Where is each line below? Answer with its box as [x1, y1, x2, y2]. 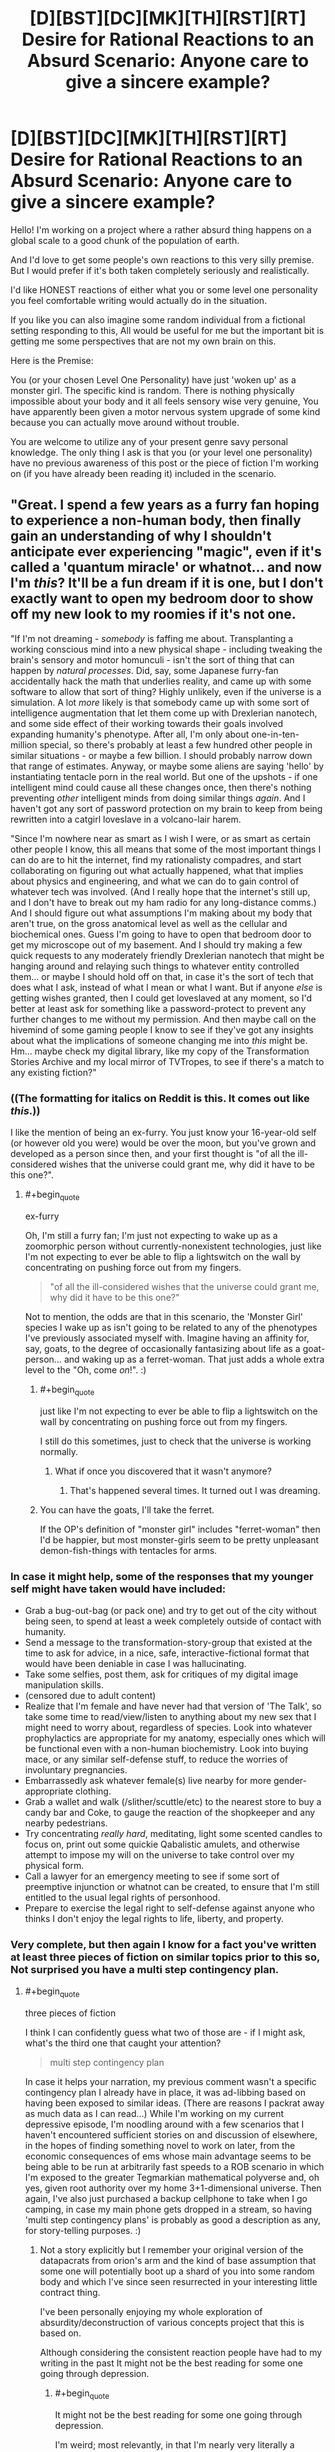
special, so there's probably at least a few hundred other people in [39, 738, 313, 751]
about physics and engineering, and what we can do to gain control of [10, 875, 300, 887]
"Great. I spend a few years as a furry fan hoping [10, 497, 320, 514]
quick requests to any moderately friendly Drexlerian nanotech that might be [10, 949, 325, 961]
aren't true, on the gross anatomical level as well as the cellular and [10, 917, 288, 929]
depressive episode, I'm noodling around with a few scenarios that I [24, 2118, 305, 2131]
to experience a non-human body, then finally [10, 512, 302, 529]
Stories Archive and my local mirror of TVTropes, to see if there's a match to [10, 1055, 325, 1067]
